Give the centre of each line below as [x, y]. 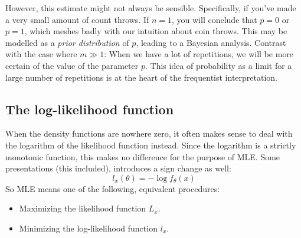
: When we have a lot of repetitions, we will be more [199, 54]
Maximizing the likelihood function [83, 208]
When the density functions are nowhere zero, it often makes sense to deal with [149, 133]
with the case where [41, 54]
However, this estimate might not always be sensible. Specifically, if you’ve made [151, 8]
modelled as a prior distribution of [67, 42]
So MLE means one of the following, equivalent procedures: [113, 188]
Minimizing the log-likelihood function [88, 228]
